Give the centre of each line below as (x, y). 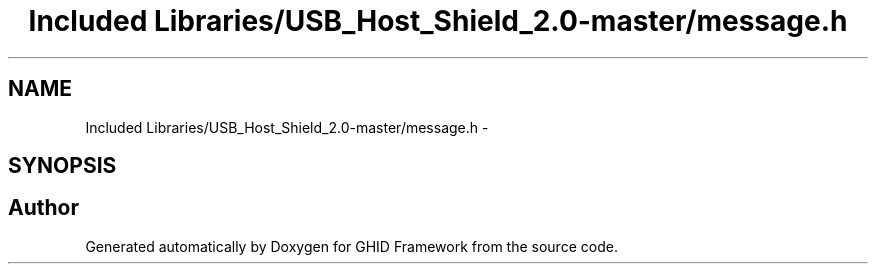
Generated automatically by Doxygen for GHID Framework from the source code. (351, 246)
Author (43, 208)
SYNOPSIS (62, 166)
